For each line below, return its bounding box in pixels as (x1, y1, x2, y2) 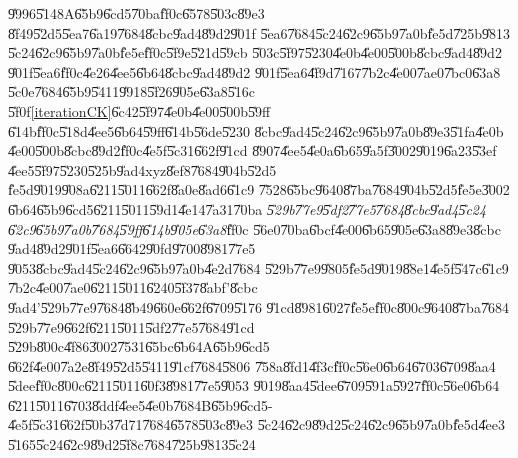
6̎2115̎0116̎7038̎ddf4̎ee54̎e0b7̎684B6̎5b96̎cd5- (8, 394, 273, 415)
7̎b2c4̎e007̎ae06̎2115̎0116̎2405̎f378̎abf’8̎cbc (8, 277, 258, 298)
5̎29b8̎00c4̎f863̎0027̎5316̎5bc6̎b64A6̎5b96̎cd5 (8, 336, 270, 357)
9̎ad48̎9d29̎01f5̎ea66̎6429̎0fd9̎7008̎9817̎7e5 (8, 238, 256, 259)
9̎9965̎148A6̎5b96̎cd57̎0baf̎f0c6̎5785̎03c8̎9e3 (8, 3, 265, 23)
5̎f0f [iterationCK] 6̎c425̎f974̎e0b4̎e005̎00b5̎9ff (8, 100, 271, 121)
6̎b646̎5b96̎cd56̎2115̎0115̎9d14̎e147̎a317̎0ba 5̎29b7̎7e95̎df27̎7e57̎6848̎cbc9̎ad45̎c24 (8, 198, 487, 219)
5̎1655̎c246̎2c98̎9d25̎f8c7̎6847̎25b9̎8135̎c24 (8, 434, 256, 455)
